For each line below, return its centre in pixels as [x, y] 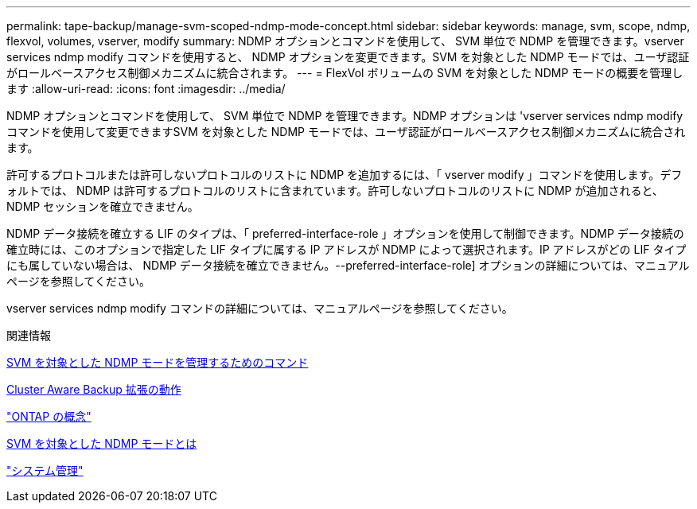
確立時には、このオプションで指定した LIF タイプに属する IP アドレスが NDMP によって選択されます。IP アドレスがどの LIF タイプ [347, 249]
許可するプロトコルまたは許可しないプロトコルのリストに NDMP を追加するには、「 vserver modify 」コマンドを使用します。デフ [345, 175]
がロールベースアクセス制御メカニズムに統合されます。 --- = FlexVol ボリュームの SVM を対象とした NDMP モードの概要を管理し [345, 73]
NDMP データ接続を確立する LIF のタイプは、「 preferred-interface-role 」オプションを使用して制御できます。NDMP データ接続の [345, 233]
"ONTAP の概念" [49, 416]
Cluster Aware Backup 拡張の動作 [94, 389]
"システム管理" [45, 470]
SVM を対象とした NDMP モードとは [102, 443]
